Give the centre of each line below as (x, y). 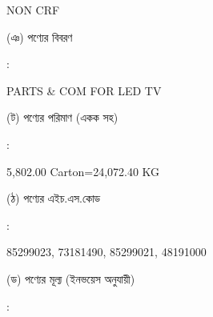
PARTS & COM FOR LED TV (84, 90)
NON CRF (33, 10)
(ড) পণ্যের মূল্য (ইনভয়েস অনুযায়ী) (71, 278)
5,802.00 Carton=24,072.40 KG (83, 171)
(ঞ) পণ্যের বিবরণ (40, 36)
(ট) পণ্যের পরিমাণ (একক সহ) (62, 117)
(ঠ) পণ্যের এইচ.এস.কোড (54, 198)
